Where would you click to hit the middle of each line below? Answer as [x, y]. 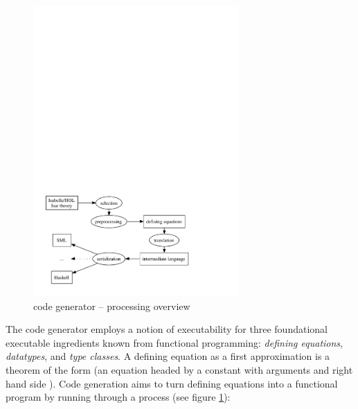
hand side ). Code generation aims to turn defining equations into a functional [172, 383]
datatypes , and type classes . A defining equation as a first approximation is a [168, 356]
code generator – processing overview [112, 306]
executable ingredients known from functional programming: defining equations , [174, 342]
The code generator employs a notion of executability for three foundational [167, 329]
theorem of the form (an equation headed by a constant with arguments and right [179, 369]
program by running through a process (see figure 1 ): [118, 397]
